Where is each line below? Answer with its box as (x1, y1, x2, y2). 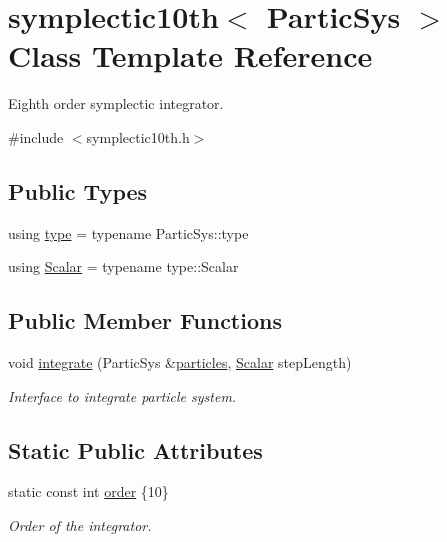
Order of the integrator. (8, 515, 152, 536)
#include (8, 126, 64, 147)
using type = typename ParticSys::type (8, 222, 249, 243)
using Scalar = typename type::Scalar (8, 256, 239, 277)
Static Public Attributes (8, 434, 263, 465)
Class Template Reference (8, 35, 373, 76)
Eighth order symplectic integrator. (8, 93, 224, 114)
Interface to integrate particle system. (8, 385, 237, 406)
